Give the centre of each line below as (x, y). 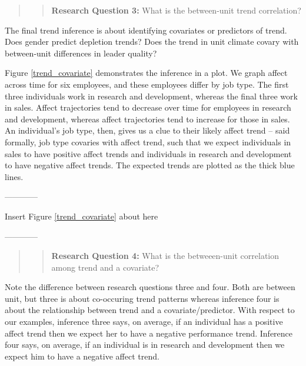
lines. (14, 176)
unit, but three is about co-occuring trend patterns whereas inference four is (142, 298)
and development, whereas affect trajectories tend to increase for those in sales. (147, 119)
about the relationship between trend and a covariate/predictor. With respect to (150, 310)
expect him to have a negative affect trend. (82, 356)
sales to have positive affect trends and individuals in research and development (148, 153)
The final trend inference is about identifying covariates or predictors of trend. (146, 30)
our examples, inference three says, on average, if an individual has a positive (144, 322)
